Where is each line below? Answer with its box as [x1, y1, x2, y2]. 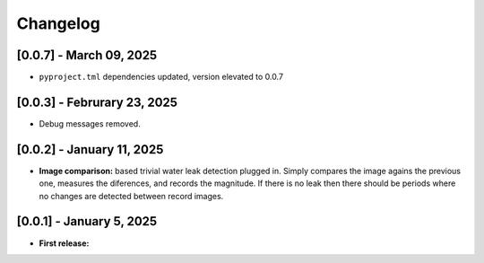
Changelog [16, 13, 100, 33]
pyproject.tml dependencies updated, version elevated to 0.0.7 [39, 72, 284, 83]
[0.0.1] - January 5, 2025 [16, 214, 158, 229]
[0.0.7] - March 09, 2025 [16, 48, 158, 63]
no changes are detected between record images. [39, 190, 224, 201]
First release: [39, 238, 90, 249]
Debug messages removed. [39, 118, 141, 129]
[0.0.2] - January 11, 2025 [16, 142, 164, 157]
